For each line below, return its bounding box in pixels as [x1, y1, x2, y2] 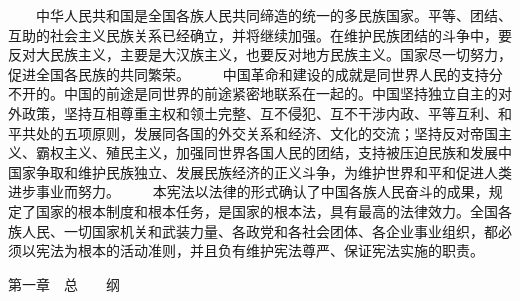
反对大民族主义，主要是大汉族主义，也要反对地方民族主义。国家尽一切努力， [8, 44, 512, 65]
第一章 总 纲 [8, 273, 120, 294]
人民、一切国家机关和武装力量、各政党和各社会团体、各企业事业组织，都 [21, 220, 498, 241]
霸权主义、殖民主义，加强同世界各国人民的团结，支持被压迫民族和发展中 [35, 142, 512, 163]
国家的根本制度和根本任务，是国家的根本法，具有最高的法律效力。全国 [35, 200, 498, 221]
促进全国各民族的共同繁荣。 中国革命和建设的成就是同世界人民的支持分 [8, 63, 503, 84]
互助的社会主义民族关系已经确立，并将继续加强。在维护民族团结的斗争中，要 [8, 24, 512, 45]
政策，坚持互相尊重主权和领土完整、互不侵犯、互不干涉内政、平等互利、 [21, 102, 498, 123]
